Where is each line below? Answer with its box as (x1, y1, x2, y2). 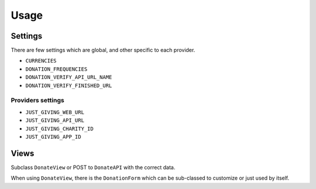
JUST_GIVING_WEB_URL (25, 109, 85, 115)
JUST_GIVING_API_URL (25, 117, 85, 124)
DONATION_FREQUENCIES (25, 66, 88, 73)
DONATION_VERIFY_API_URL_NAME (25, 74, 112, 81)
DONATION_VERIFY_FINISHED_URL (25, 82, 112, 89)
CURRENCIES (25, 57, 57, 64)
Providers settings (11, 97, 64, 105)
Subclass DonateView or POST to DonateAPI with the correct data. (11, 164, 176, 171)
